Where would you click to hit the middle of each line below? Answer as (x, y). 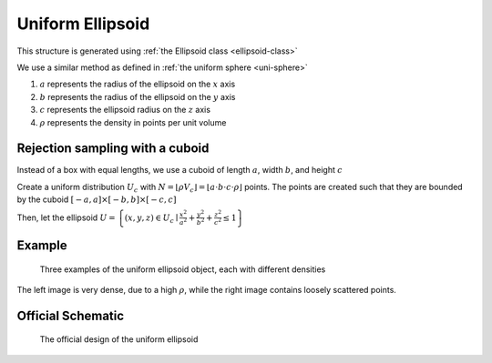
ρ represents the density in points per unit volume (133, 122)
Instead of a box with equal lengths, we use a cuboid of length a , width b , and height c (180, 170)
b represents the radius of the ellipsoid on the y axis (138, 96)
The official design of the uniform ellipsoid (119, 339)
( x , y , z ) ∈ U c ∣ (151, 218)
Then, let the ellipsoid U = (66, 217)
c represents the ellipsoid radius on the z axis (125, 110)
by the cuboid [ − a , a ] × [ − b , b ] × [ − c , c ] (97, 199)
